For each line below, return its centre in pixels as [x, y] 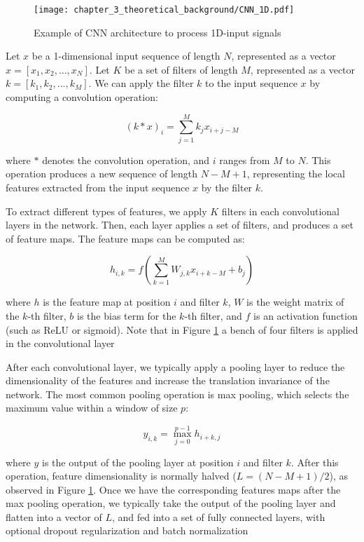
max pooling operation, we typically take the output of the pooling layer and [171, 503]
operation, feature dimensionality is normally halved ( [121, 476]
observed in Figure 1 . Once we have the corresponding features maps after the [173, 489]
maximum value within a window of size [92, 408]
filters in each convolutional [280, 211]
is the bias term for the [127, 315]
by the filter [227, 187]
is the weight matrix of [295, 302]
